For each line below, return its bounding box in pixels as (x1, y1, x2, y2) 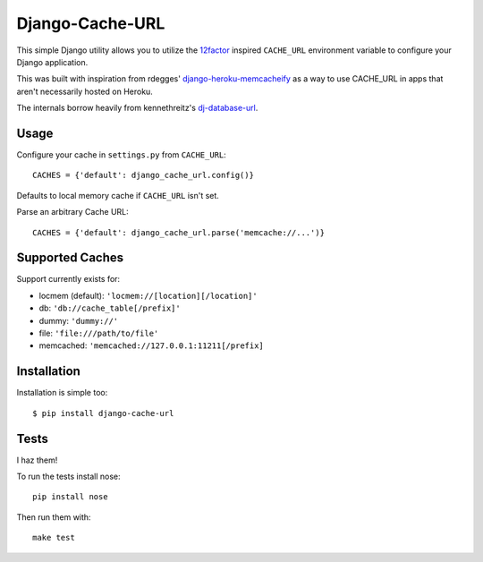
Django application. (16, 56, 89, 67)
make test (32, 532, 75, 543)
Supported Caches (16, 251, 124, 266)
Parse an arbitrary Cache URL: (16, 207, 129, 217)
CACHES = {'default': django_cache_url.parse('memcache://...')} (32, 227, 326, 237)
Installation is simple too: (16, 387, 108, 398)
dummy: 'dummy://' (38, 315, 119, 326)
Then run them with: (16, 511, 91, 523)
